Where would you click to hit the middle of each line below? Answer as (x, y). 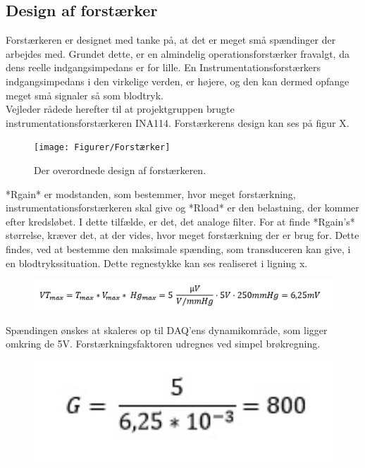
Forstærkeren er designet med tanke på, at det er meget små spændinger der (171, 40)
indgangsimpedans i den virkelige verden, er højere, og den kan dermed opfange (178, 81)
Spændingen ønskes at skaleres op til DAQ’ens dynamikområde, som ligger (167, 330)
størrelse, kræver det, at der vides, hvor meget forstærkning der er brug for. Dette (182, 235)
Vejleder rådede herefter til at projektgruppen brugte (120, 109)
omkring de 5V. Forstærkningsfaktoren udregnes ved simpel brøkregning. (163, 344)
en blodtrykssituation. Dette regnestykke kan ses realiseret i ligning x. (157, 263)
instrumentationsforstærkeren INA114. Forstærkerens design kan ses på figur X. (178, 122)
